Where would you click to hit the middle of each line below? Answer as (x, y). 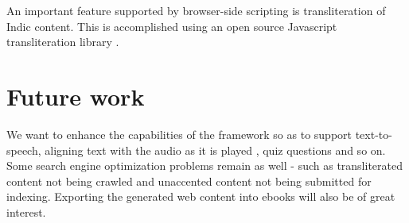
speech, (24, 150)
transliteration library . (63, 42)
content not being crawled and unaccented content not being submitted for (189, 181)
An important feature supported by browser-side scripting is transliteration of (196, 10)
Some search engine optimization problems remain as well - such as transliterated (204, 165)
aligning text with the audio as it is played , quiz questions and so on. (215, 150)
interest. (26, 211)
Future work (76, 96)
